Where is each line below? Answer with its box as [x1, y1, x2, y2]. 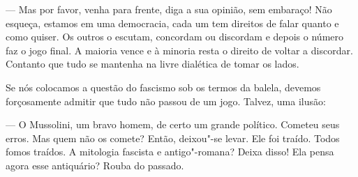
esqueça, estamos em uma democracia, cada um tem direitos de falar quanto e [6, 15, 339, 30]
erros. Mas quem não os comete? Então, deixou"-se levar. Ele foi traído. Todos [6, 130, 340, 145]
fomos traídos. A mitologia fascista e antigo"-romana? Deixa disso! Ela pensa [6, 144, 334, 159]
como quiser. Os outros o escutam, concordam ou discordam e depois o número [6, 29, 343, 44]
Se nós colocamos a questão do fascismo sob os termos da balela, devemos [6, 79, 321, 94]
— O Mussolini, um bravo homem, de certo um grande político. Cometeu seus [6, 117, 340, 132]
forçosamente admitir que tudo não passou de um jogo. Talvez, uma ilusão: [6, 93, 326, 108]
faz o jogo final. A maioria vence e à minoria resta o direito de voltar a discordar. [6, 43, 353, 57]
